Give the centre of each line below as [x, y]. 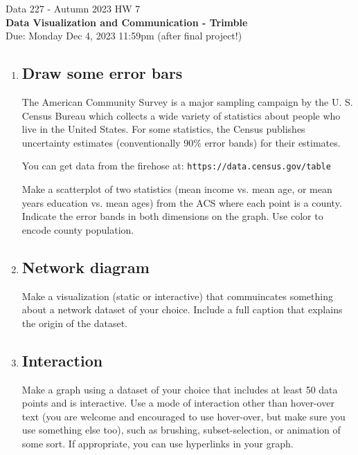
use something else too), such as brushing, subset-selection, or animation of [181, 430]
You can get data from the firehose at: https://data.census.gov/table [176, 166]
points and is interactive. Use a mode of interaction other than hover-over [178, 403]
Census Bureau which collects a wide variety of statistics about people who [181, 115]
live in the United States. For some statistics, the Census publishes [163, 129]
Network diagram [86, 267]
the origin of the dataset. [74, 323]
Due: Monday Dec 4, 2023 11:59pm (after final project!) [124, 36]
